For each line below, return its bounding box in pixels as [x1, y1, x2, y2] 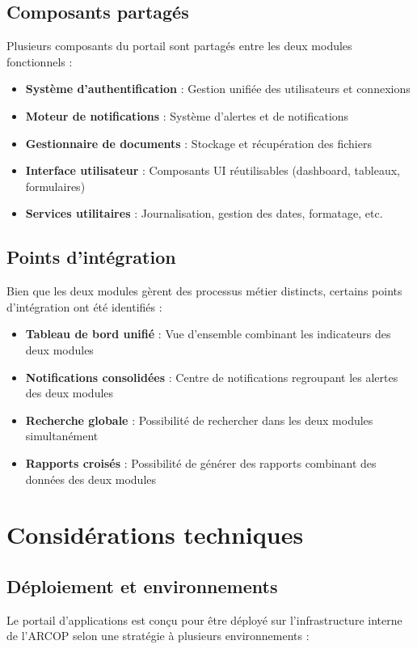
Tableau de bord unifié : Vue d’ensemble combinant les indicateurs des [25, 325, 391, 342]
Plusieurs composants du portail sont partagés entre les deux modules [6, 37, 352, 54]
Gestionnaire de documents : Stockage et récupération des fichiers [25, 134, 372, 151]
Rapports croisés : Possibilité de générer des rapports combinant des [25, 454, 377, 471]
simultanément [25, 427, 99, 444]
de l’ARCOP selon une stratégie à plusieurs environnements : [6, 627, 310, 644]
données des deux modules [25, 470, 157, 487]
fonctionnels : [6, 53, 73, 70]
